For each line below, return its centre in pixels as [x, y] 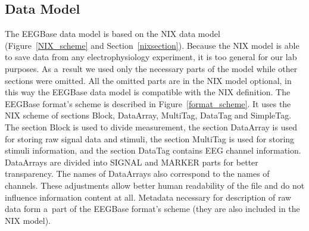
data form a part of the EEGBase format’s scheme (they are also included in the [152, 209]
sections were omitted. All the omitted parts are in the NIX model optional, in [148, 80]
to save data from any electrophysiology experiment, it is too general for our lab [151, 57]
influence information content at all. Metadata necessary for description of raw [148, 197]
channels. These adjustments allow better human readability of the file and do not [155, 185]
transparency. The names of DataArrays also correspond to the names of [137, 174]
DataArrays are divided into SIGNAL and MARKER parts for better [132, 162]
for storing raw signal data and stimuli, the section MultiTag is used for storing [150, 138]
